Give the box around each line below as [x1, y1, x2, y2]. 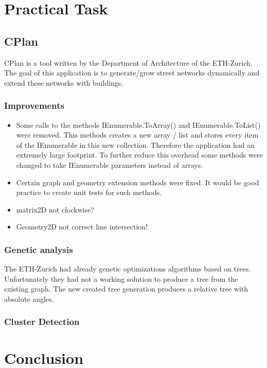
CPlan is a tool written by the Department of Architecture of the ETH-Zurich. [4, 57, 253, 68]
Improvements [4, 99, 64, 112]
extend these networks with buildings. [4, 77, 123, 88]
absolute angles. [4, 293, 54, 304]
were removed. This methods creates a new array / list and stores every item [16, 129, 259, 140]
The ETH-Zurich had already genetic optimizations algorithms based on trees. [4, 263, 251, 274]
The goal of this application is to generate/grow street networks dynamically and [4, 67, 260, 78]
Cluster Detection [4, 315, 80, 328]
